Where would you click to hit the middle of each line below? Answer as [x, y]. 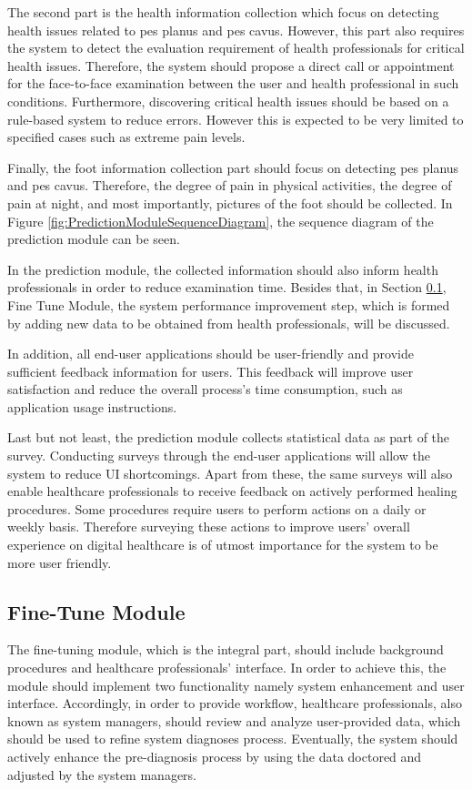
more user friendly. [60, 562]
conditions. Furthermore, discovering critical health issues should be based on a [228, 101]
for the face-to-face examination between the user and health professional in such [233, 83]
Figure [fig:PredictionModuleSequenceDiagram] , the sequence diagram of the [221, 221]
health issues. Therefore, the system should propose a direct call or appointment [231, 65]
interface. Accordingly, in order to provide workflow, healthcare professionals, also [235, 703]
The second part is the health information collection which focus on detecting [223, 12]
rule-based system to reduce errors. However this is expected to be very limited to [236, 119]
